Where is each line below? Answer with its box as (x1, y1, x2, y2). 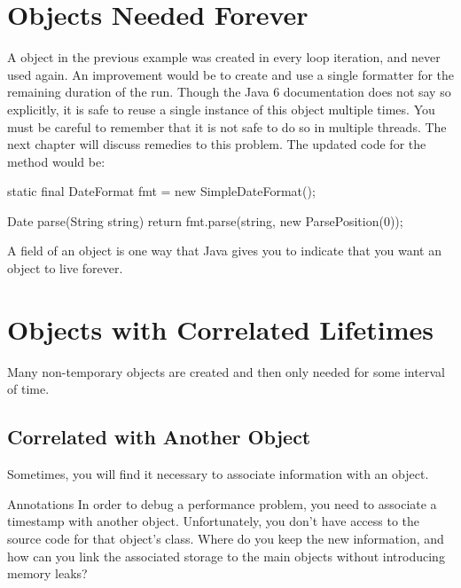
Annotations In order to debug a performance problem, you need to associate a (7, 494, 437, 513)
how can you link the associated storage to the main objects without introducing (7, 546, 445, 565)
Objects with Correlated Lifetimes (7, 310, 434, 347)
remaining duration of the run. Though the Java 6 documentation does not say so (7, 82, 451, 101)
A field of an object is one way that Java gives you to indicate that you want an (7, 241, 441, 260)
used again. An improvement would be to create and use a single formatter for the (7, 65, 455, 83)
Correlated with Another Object (7, 423, 311, 451)
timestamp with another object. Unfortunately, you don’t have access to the (7, 512, 420, 530)
